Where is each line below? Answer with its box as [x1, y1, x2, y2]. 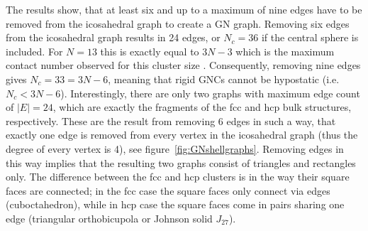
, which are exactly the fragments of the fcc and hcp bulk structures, [52, 100, 352, 114]
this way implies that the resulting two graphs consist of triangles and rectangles [6, 155, 356, 170]
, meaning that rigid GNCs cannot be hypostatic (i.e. [108, 71, 340, 86]
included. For [6, 43, 63, 58]
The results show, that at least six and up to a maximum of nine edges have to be [6, 2, 362, 16]
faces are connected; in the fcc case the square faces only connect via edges [6, 183, 330, 198]
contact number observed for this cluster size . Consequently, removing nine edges [6, 58, 361, 72]
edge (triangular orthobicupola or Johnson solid [6, 210, 213, 225]
